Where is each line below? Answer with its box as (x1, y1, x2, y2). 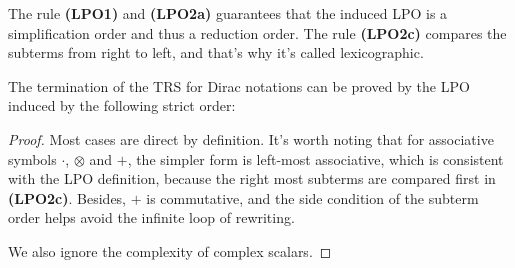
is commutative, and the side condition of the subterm (146, 187, 479, 208)
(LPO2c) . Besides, (8, 187, 127, 208)
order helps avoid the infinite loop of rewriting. (8, 207, 295, 228)
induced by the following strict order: (8, 95, 236, 116)
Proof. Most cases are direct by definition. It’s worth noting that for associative (8, 128, 494, 149)
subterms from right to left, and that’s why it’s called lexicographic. (8, 42, 424, 63)
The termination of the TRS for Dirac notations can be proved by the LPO (8, 75, 470, 96)
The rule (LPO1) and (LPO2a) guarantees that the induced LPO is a (8, 3, 448, 23)
